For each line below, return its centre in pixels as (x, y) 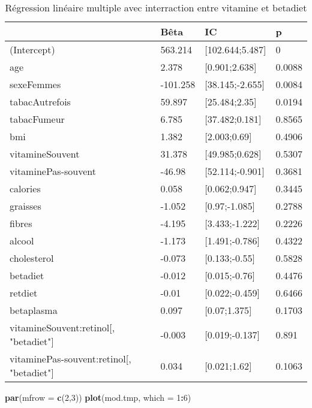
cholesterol (32, 258)
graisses (25, 206)
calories (25, 188)
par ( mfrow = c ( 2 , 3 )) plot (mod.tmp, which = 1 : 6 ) (98, 397)
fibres (21, 223)
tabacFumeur (37, 119)
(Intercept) (32, 49)
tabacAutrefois (40, 102)
